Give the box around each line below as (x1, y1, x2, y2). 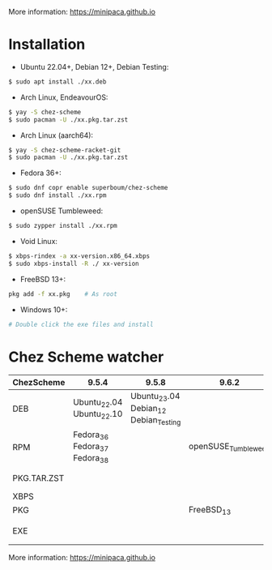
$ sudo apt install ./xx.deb (8, 77, 107, 86)
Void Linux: (19, 236, 58, 246)
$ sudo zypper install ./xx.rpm (8, 222, 117, 230)
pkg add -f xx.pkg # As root (8, 289, 117, 298)
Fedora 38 (72, 452, 109, 465)
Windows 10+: (19, 304, 68, 315)
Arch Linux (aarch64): (19, 130, 94, 140)
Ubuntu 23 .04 (130, 391, 181, 404)
